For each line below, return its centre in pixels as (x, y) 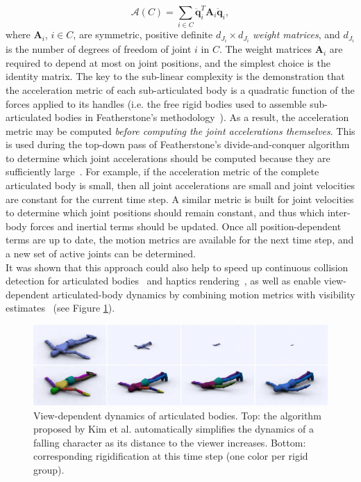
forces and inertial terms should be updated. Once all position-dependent (186, 226)
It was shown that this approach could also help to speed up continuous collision (177, 267)
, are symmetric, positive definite (143, 34)
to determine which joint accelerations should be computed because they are (168, 158)
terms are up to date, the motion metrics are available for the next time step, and (180, 240)
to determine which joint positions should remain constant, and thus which (165, 212)
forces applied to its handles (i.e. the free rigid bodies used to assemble (156, 103)
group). (49, 469)
